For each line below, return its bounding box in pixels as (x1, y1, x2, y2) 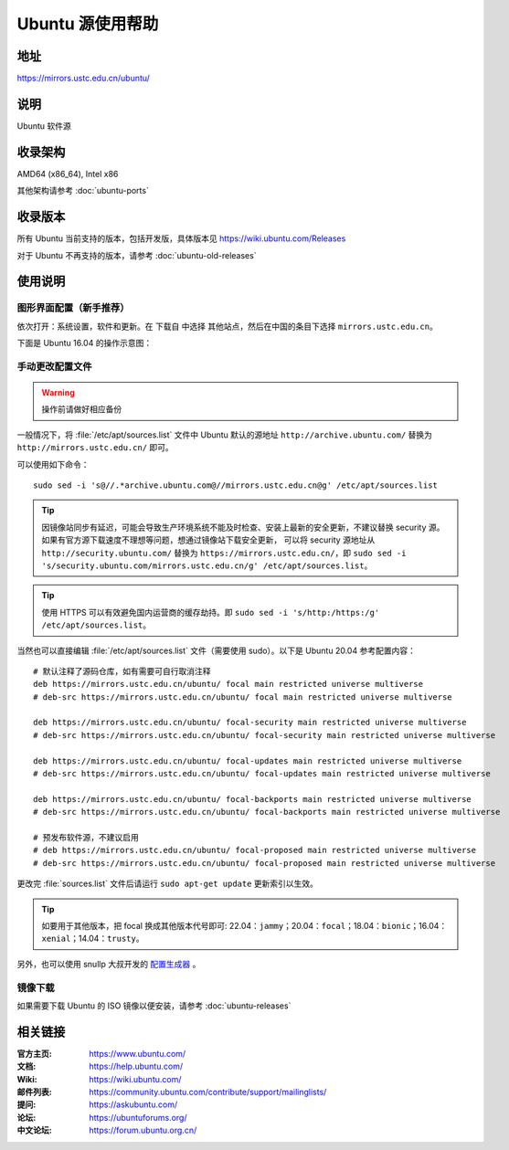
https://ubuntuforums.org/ (89, 1112, 187, 1123)
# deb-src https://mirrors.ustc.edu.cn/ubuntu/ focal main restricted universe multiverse (33, 691, 452, 702)
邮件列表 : (16, 1086, 52, 1097)
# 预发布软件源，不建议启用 (33, 832, 139, 842)
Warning (41, 387, 75, 398)
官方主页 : (16, 1048, 52, 1059)
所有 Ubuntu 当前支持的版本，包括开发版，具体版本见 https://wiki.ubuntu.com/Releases (16, 233, 346, 244)
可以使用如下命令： (16, 459, 90, 469)
